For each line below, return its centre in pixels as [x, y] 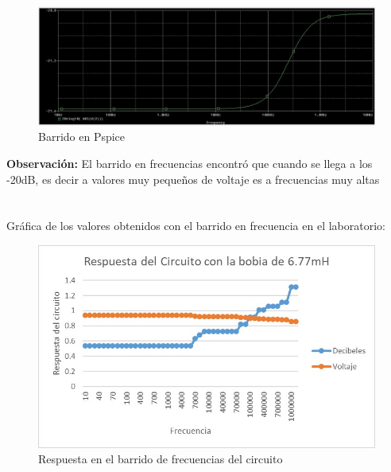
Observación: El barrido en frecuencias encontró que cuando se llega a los [190, 164]
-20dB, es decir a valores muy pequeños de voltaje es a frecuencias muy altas [193, 179]
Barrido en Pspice [82, 137]
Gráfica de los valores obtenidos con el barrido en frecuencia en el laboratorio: [196, 226]
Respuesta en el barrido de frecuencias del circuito [161, 459]
